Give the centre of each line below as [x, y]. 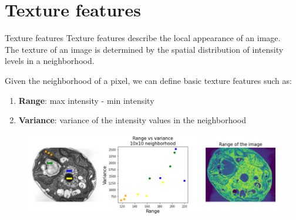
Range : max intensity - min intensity [86, 100]
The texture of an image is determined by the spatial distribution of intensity [144, 49]
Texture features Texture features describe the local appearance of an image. [143, 38]
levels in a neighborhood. [50, 61]
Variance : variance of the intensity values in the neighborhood [132, 120]
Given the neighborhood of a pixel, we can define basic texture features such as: [148, 80]
